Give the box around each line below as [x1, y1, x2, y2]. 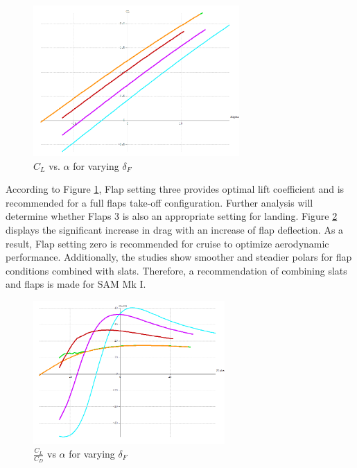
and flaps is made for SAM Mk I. [6, 277, 146, 291]
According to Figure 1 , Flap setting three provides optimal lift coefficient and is [6, 182, 345, 196]
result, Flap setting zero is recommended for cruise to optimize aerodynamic [6, 236, 329, 250]
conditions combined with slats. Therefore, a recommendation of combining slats [6, 263, 347, 277]
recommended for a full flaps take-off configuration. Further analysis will [6, 195, 313, 209]
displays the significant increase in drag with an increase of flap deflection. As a [6, 223, 344, 237]
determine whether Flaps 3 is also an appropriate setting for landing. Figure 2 [6, 209, 338, 223]
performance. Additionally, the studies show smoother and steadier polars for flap [6, 250, 352, 264]
